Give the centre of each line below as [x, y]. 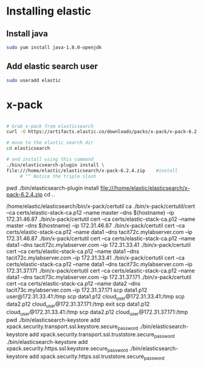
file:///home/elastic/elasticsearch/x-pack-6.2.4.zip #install [92, 170]
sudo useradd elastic [34, 80]
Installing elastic [49, 11]
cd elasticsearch [28, 149]
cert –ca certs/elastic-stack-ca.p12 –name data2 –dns [74, 283]
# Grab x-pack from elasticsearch [50, 126]
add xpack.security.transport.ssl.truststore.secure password [102, 335]
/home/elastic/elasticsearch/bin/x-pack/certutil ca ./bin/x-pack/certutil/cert [101, 206]
